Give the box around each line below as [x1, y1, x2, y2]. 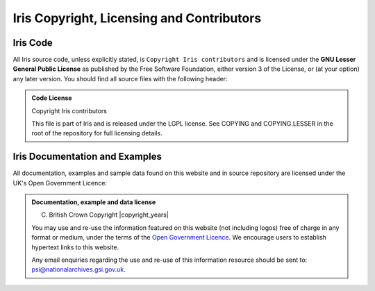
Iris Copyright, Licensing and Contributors [12, 10, 262, 26]
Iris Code [12, 37, 53, 49]
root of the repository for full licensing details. [31, 129, 162, 138]
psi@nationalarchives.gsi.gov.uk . [31, 265, 126, 274]
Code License [31, 94, 72, 102]
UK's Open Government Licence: [12, 178, 108, 187]
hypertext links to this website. [31, 243, 119, 251]
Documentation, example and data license [31, 198, 156, 206]
